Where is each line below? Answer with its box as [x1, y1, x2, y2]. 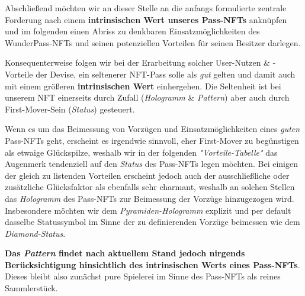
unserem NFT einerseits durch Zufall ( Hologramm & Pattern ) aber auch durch [5, 91, 290, 104]
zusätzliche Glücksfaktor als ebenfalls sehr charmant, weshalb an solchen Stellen [5, 181, 295, 193]
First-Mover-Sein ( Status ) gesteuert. [5, 102, 135, 115]
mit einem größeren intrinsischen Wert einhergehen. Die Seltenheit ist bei [5, 79, 281, 92]
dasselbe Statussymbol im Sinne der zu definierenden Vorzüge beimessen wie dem [5, 215, 300, 228]
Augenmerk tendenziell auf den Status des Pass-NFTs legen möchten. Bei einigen [5, 157, 298, 170]
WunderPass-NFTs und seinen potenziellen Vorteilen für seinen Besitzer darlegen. [5, 36, 301, 49]
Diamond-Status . [5, 227, 66, 239]
